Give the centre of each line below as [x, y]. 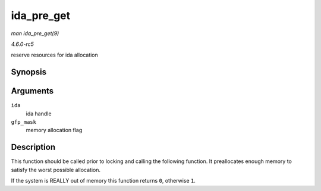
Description [33, 147]
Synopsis [29, 72]
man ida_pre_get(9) [35, 33]
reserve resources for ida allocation [54, 55]
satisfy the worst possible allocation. [56, 170]
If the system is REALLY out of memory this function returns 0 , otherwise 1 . [103, 181]
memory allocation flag [54, 130]
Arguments [32, 91]
